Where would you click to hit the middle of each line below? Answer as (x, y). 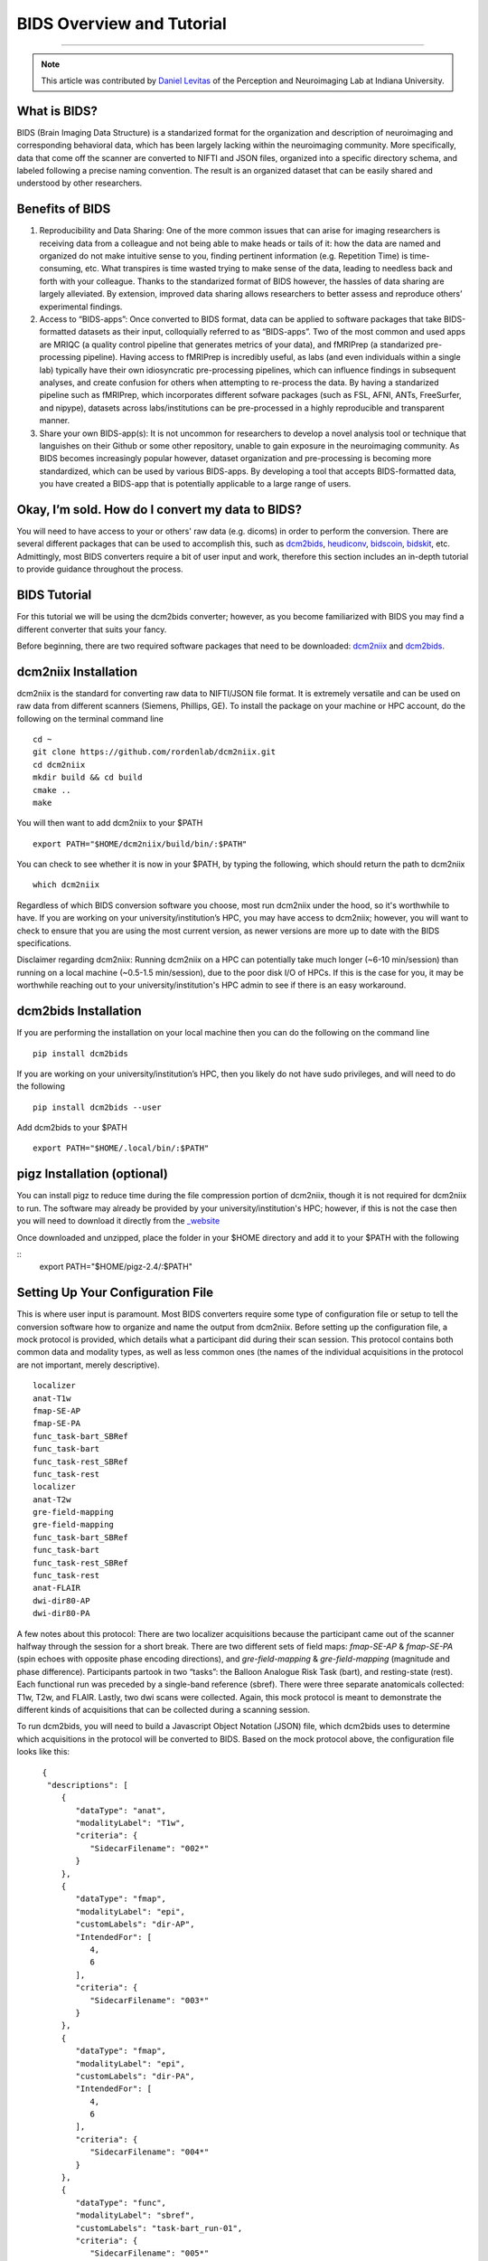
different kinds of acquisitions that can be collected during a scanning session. (164, 1709)
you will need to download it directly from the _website (118, 1221)
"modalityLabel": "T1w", (130, 1823)
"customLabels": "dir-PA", (135, 2076)
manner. (55, 421)
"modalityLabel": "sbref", (135, 2215)
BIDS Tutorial (54, 596)
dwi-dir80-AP (61, 1600)
